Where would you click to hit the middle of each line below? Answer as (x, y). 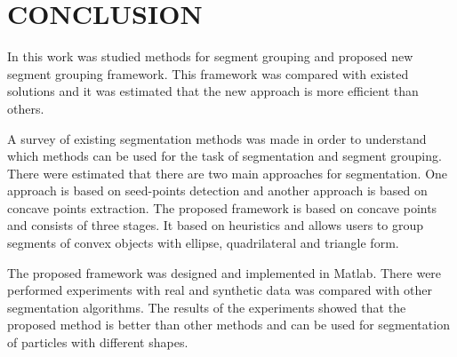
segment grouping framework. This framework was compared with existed (208, 73)
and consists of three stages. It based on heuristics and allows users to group (216, 225)
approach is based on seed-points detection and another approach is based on (217, 190)
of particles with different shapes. (98, 342)
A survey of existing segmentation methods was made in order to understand (217, 138)
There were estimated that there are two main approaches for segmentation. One (228, 173)
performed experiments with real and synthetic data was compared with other (220, 290)
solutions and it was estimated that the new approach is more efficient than (213, 91)
